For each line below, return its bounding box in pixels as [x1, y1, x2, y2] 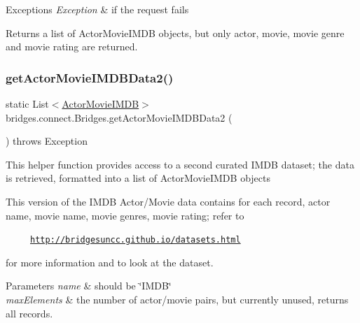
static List [6, 96, 49, 110]
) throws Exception [6, 134, 88, 148]
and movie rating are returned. [6, 39, 138, 54]
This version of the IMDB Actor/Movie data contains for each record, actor [6, 194, 331, 208]
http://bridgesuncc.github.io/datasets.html [30, 235, 241, 245]
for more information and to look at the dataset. [6, 254, 214, 269]
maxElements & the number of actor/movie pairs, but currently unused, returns [6, 292, 349, 306]
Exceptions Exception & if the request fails [6, 2, 189, 16]
